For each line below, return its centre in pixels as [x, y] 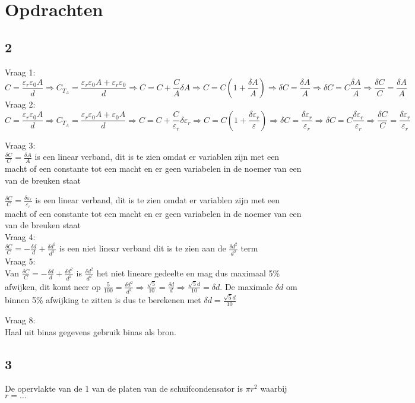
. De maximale [246, 286]
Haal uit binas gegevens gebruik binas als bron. [91, 331]
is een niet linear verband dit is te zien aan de [142, 248]
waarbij [274, 388]
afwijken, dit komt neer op [53, 286]
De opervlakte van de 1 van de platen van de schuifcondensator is [124, 388]
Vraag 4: [20, 236]
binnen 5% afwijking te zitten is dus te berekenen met [103, 300]
